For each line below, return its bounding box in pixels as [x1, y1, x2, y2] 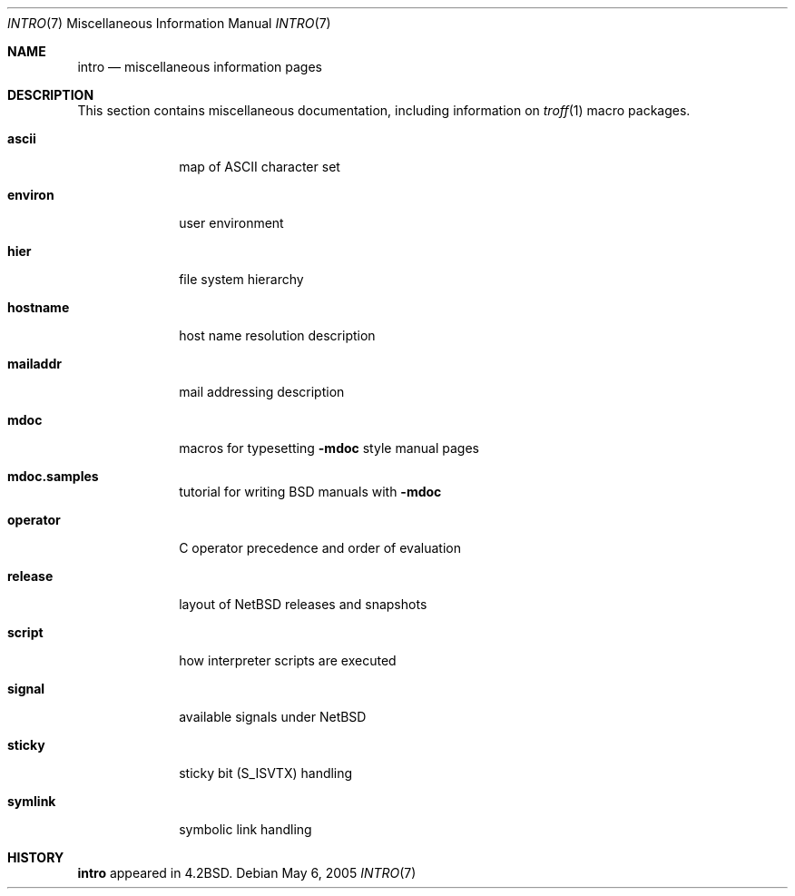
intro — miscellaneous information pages [77, 59, 322, 74]
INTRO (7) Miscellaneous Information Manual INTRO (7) [7, 15, 331, 31]
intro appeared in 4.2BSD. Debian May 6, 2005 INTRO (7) [77, 865, 417, 881]
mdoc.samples [7, 468, 99, 484]
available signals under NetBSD [179, 709, 367, 724]
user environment [179, 215, 284, 231]
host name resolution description [179, 328, 376, 343]
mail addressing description [179, 384, 345, 399]
